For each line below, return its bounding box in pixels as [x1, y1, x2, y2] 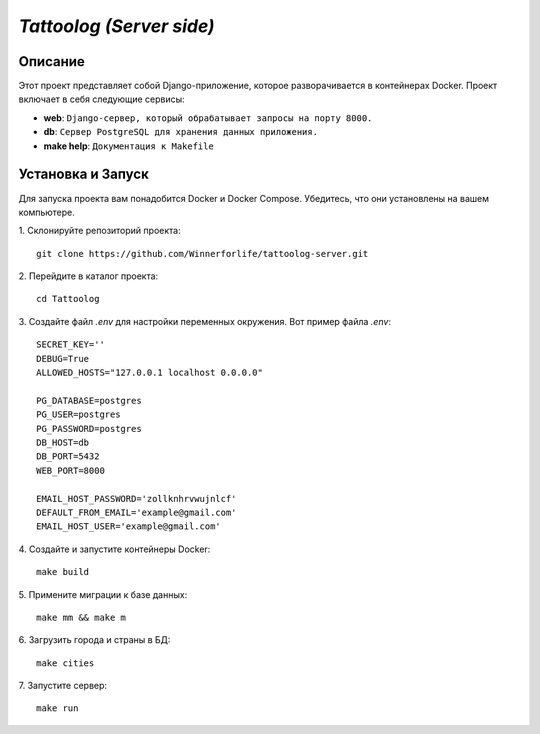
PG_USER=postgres [36, 409, 121, 420]
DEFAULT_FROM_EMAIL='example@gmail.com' [36, 506, 237, 518]
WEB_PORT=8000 [36, 465, 105, 476]
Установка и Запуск [18, 166, 149, 183]
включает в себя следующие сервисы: [18, 93, 185, 105]
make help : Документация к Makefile [43, 140, 214, 152]
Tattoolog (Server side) [18, 15, 215, 37]
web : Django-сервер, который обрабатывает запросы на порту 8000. [43, 111, 373, 124]
